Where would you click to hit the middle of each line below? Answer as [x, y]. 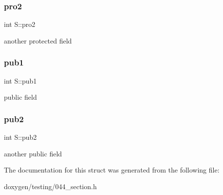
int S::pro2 [20, 24]
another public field [33, 153]
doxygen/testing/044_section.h [50, 186]
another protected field [38, 40]
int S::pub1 [20, 80]
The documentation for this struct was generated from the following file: [112, 170]
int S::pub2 [20, 137]
